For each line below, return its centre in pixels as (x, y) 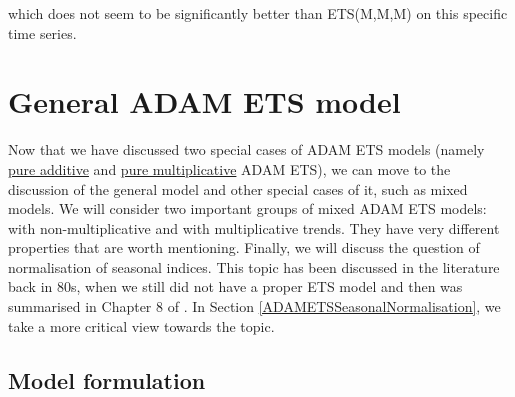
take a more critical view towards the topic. (141, 325)
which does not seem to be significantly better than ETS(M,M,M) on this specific (258, 13)
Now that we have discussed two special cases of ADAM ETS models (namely (246, 149)
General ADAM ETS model (204, 101)
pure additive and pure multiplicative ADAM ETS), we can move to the (229, 168)
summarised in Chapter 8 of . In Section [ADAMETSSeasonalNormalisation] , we (254, 306)
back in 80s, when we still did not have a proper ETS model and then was (235, 286)
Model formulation (107, 379)
